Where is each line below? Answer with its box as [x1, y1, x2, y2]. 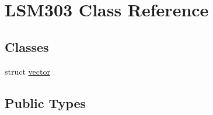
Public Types [5, 93, 86, 111]
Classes [5, 37, 49, 55]
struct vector [5, 65, 50, 77]
